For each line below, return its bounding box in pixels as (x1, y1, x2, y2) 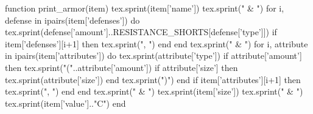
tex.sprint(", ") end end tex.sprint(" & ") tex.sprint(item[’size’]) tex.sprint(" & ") (5, 85, 303, 98)
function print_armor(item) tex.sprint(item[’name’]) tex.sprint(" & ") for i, (5, 2, 284, 14)
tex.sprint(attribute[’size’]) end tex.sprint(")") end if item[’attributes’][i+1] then (5, 73, 301, 85)
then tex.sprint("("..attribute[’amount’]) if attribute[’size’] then (5, 61, 238, 73)
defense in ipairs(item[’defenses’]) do (5, 13, 140, 26)
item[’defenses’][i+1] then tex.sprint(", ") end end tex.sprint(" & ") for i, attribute (5, 37, 308, 50)
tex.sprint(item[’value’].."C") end (5, 96, 126, 109)
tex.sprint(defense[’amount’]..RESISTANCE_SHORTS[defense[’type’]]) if (5, 25, 277, 38)
